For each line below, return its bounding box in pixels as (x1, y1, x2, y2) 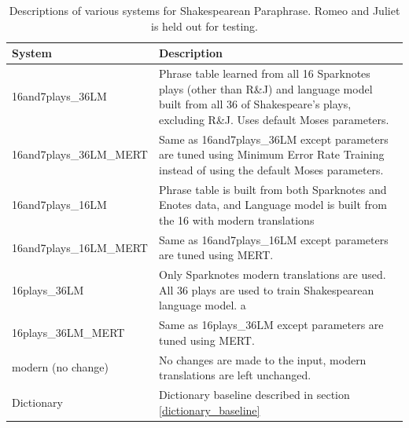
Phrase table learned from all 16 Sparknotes (158, 65, 370, 82)
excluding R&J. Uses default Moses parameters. (158, 111, 389, 127)
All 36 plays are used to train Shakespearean (158, 281, 374, 298)
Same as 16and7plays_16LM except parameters (158, 231, 389, 247)
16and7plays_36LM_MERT (12, 146, 148, 163)
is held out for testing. (151, 17, 258, 34)
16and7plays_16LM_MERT (12, 239, 148, 255)
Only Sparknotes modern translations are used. (158, 266, 386, 283)
